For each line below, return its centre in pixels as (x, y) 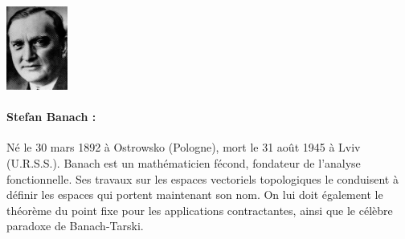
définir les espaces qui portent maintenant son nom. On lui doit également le (195, 194)
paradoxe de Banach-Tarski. (75, 226)
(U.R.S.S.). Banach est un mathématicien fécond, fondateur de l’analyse (184, 163)
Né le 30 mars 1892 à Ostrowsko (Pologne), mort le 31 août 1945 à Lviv (184, 147)
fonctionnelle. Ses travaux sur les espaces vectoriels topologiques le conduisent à (202, 178)
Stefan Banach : (51, 117)
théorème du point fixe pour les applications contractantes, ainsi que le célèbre (200, 210)
